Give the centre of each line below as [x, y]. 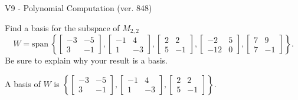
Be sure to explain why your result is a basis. [86, 60]
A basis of [23, 83]
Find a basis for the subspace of [62, 27]
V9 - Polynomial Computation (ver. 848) [78, 8]
